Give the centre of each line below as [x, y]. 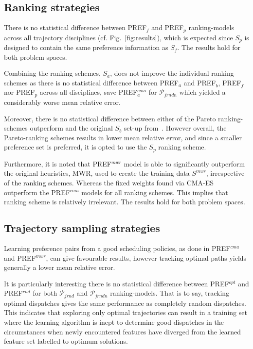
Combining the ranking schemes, [52, 73]
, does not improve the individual [160, 73]
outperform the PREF [37, 192]
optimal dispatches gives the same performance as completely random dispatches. [125, 303]
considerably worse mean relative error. [62, 102]
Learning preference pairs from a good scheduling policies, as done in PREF [117, 248]
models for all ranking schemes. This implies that [155, 192]
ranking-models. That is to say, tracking [170, 293]
